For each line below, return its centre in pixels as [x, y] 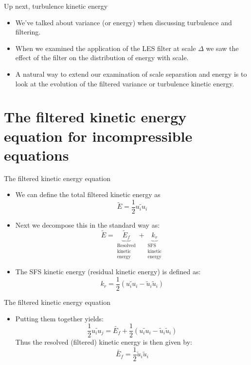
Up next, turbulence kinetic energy [56, 6]
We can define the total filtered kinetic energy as [88, 194]
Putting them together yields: [59, 318]
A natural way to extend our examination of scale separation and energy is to [131, 74]
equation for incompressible [98, 136]
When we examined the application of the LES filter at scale [106, 48]
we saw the [222, 48]
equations [36, 155]
